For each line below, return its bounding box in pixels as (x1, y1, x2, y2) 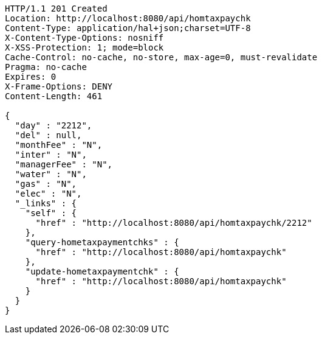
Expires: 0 (5, 72, 57, 82)
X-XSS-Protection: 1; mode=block (5, 43, 164, 52)
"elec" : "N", (15, 189, 82, 198)
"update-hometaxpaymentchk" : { (25, 267, 179, 276)
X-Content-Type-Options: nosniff (5, 33, 164, 43)
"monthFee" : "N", (15, 140, 103, 150)
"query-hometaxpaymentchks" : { (25, 237, 179, 247)
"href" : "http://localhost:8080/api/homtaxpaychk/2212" (35, 218, 312, 228)
